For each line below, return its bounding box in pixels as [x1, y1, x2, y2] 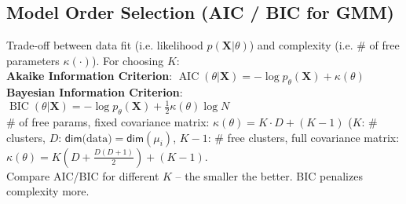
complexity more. [6, 183, 90, 199]
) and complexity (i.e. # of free [249, 37, 400, 53]
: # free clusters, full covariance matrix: [207, 129, 400, 145]
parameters [6, 52, 60, 68]
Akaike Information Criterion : [6, 67, 173, 84]
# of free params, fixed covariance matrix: [6, 114, 210, 130]
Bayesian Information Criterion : [6, 84, 183, 100]
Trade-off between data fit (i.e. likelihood [6, 37, 203, 53]
